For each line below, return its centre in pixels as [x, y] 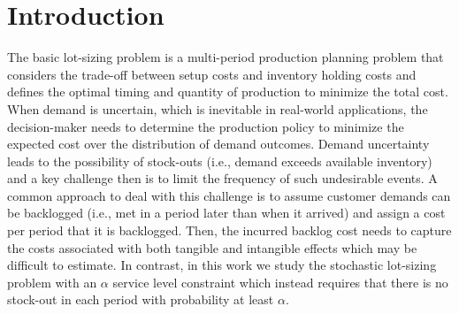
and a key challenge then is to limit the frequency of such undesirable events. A [222, 178]
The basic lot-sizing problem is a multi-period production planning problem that [226, 57]
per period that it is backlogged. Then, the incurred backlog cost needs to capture [229, 230]
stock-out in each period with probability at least [141, 299]
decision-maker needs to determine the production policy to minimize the [206, 126]
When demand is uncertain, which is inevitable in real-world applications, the [218, 108]
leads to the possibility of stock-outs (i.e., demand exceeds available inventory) [220, 161]
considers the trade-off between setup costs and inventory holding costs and [212, 74]
